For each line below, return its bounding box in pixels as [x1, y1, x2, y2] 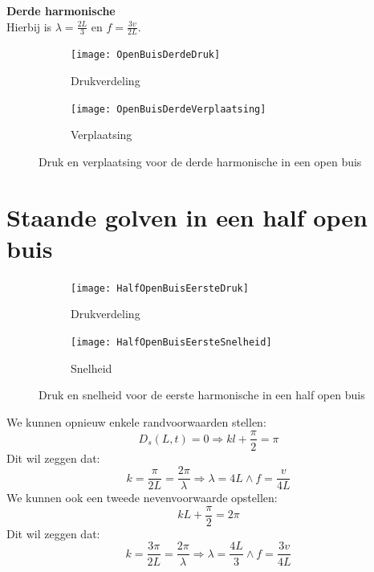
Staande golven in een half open [6, 200, 368, 233]
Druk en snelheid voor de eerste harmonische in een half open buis [39, 386, 365, 403]
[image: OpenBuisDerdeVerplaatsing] [71, 103, 266, 115]
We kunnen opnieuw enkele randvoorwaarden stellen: [6, 413, 266, 430]
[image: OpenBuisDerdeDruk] [71, 49, 221, 61]
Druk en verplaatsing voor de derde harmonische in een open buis [39, 153, 362, 170]
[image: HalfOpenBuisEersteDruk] [71, 282, 249, 294]
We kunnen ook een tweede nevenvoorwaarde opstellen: [6, 489, 278, 506]
